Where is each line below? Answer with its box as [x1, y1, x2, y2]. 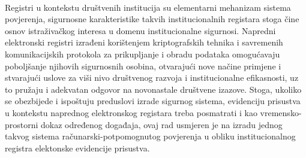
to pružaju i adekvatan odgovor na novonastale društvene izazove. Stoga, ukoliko [5, 83, 302, 95]
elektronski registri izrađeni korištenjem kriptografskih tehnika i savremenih [5, 36, 283, 48]
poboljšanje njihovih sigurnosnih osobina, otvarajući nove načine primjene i [5, 59, 281, 72]
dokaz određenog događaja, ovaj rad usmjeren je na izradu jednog [41, 118, 283, 130]
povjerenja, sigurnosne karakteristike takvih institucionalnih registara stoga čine [5, 13, 299, 25]
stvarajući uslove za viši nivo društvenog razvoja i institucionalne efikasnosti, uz [5, 71, 299, 84]
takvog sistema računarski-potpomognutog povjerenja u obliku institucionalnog [5, 130, 296, 142]
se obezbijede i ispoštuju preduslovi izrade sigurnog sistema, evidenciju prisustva [5, 95, 301, 107]
